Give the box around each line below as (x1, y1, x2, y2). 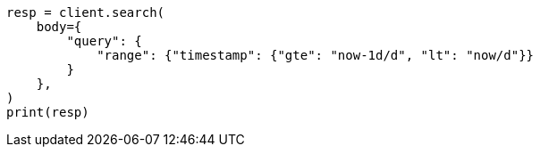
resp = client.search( (6, 5, 165, 20)
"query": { (66, 34, 142, 48)
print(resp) (6, 105, 89, 119)
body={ (36, 20, 82, 34)
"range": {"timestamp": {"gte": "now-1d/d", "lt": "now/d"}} (97, 48, 535, 62)
